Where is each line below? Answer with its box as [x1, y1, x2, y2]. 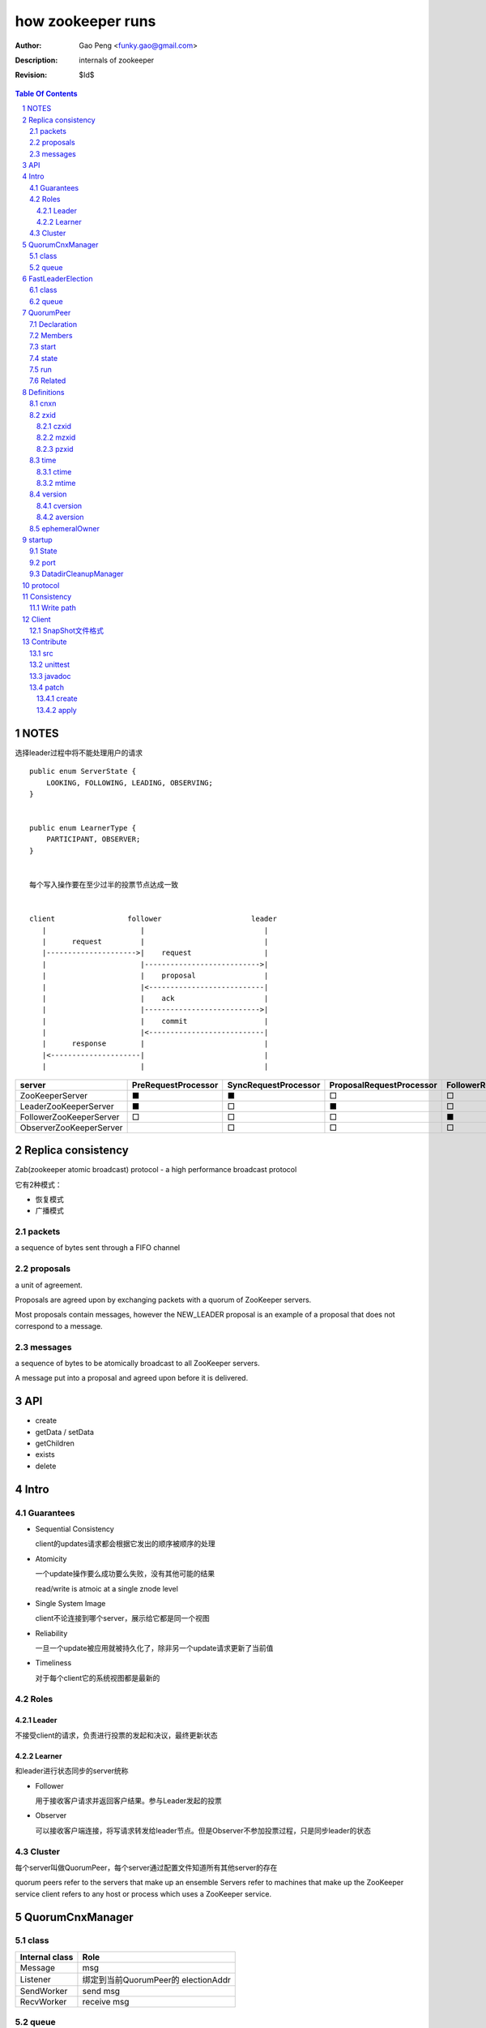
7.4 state [29, 353, 58, 363]
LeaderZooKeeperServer [19, 1100, 114, 1111]
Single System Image [35, 1598, 106, 1608]
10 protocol [22, 580, 60, 590]
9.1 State [29, 546, 58, 556]
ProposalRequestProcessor [329, 1079, 437, 1090]
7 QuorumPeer [22, 308, 71, 318]
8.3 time [29, 455, 57, 466]
